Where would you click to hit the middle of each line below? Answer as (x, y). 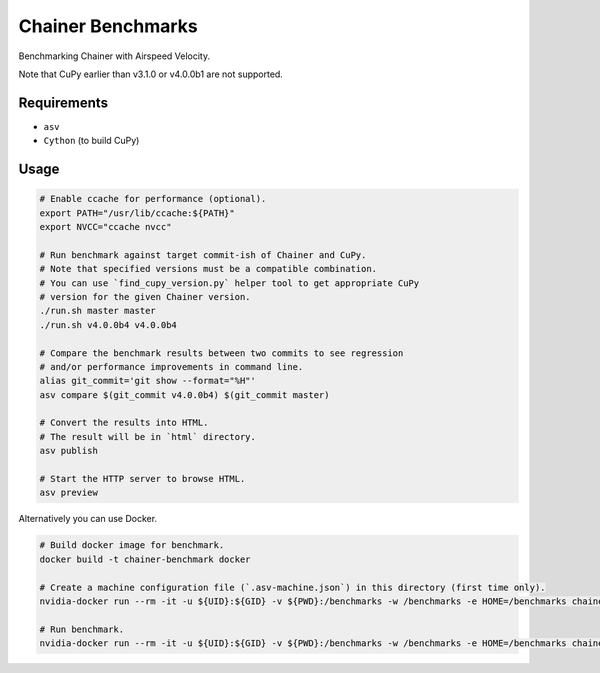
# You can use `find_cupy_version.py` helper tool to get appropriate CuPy (229, 283)
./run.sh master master (98, 311)
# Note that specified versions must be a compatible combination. (208, 269)
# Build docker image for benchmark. (132, 545)
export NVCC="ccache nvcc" (105, 227)
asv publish (69, 451)
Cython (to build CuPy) (91, 141)
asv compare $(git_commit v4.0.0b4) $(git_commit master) (184, 394)
